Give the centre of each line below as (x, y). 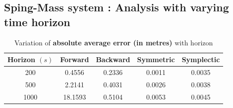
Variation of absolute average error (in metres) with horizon (114, 42)
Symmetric (156, 59)
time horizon (37, 21)
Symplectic (201, 59)
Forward (75, 59)
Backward (113, 59)
